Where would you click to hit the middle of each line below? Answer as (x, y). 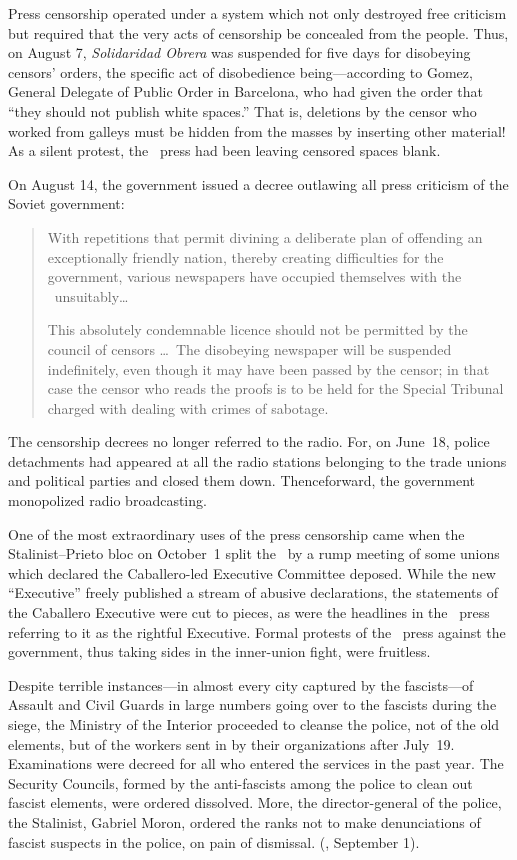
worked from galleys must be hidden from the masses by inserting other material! (257, 130)
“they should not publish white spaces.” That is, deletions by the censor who (242, 110)
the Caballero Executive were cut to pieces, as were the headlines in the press (249, 612)
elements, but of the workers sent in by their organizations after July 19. (231, 743)
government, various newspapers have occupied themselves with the (254, 276)
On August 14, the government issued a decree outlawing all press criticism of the (258, 183)
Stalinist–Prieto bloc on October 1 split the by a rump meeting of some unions (254, 553)
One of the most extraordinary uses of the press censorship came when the (236, 533)
